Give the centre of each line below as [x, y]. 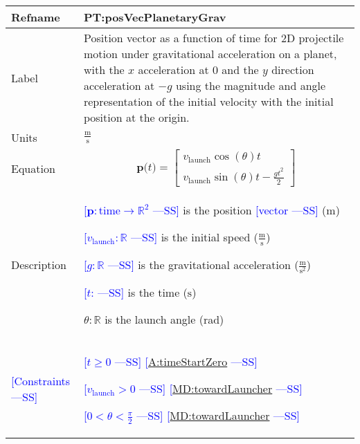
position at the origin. [136, 117]
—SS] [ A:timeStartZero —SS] [186, 362]
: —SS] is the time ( [139, 293]
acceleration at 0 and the [198, 70]
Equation [33, 168]
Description [39, 265]
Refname [36, 17]
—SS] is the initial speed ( [195, 237]
